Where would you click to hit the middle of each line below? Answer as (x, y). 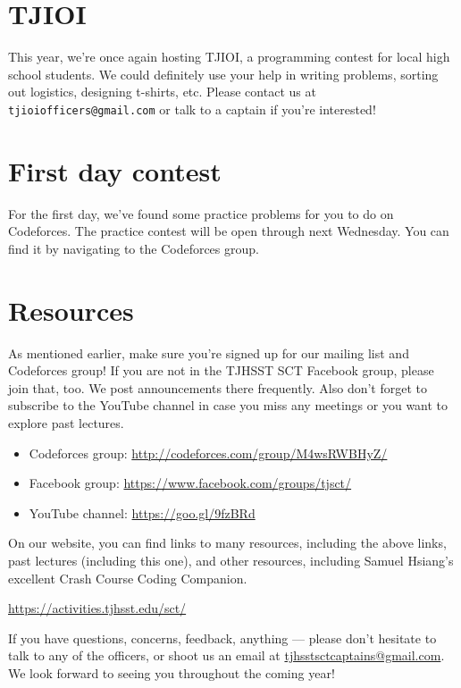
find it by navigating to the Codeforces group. (134, 248)
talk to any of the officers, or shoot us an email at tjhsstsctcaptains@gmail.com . (226, 655)
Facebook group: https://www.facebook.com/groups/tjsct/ (190, 483)
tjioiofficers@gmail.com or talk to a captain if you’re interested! (192, 109)
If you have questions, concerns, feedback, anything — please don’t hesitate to (222, 638)
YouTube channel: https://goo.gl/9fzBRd (142, 512)
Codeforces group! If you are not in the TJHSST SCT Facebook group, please (221, 370)
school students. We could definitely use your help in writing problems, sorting (223, 74)
